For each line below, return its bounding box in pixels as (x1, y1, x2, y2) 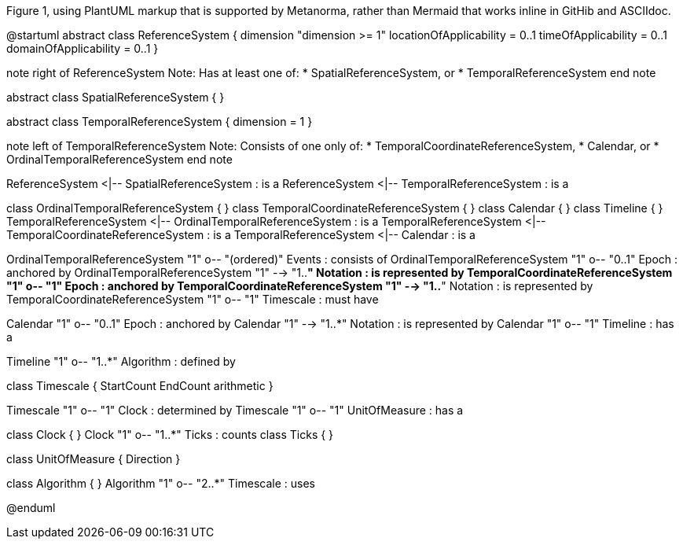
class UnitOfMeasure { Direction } (6, 452, 181, 466)
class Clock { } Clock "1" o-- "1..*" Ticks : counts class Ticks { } (6, 428, 334, 441)
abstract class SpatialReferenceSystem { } (6, 90, 225, 104)
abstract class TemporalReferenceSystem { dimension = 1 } (6, 115, 313, 128)
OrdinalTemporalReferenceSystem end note (6, 153, 233, 166)
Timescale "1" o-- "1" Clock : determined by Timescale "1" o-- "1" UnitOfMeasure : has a (6, 403, 464, 417)
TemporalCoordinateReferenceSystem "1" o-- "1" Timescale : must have (6, 293, 379, 306)
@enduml (6, 501, 56, 514)
